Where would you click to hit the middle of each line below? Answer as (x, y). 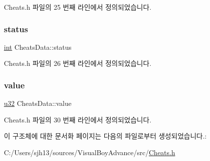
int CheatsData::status (38, 47)
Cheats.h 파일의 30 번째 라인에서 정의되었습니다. (78, 119)
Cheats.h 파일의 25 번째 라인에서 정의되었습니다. (78, 7)
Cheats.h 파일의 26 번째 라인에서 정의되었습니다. (78, 63)
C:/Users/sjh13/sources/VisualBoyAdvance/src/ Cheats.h (90, 152)
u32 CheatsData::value (38, 103)
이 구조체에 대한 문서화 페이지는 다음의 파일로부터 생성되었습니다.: (105, 136)
